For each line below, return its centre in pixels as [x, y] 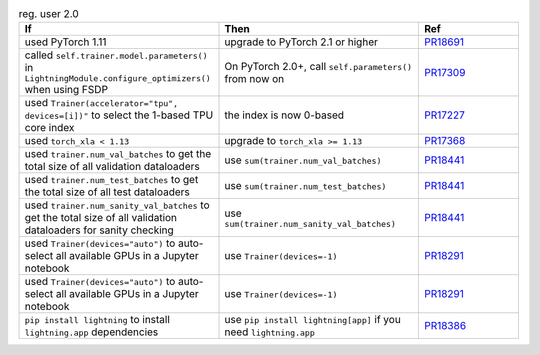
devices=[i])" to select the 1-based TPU [119, 115]
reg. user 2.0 [48, 14]
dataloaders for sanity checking [99, 230]
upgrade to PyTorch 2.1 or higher [301, 42]
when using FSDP [66, 90]
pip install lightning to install [97, 320]
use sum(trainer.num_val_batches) [303, 160]
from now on [254, 78]
